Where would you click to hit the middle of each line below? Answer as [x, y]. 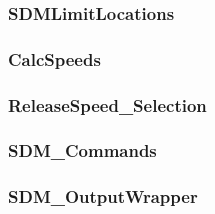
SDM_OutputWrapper [103, 196]
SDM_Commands [82, 150]
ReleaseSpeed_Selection [107, 104]
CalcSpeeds [54, 58]
